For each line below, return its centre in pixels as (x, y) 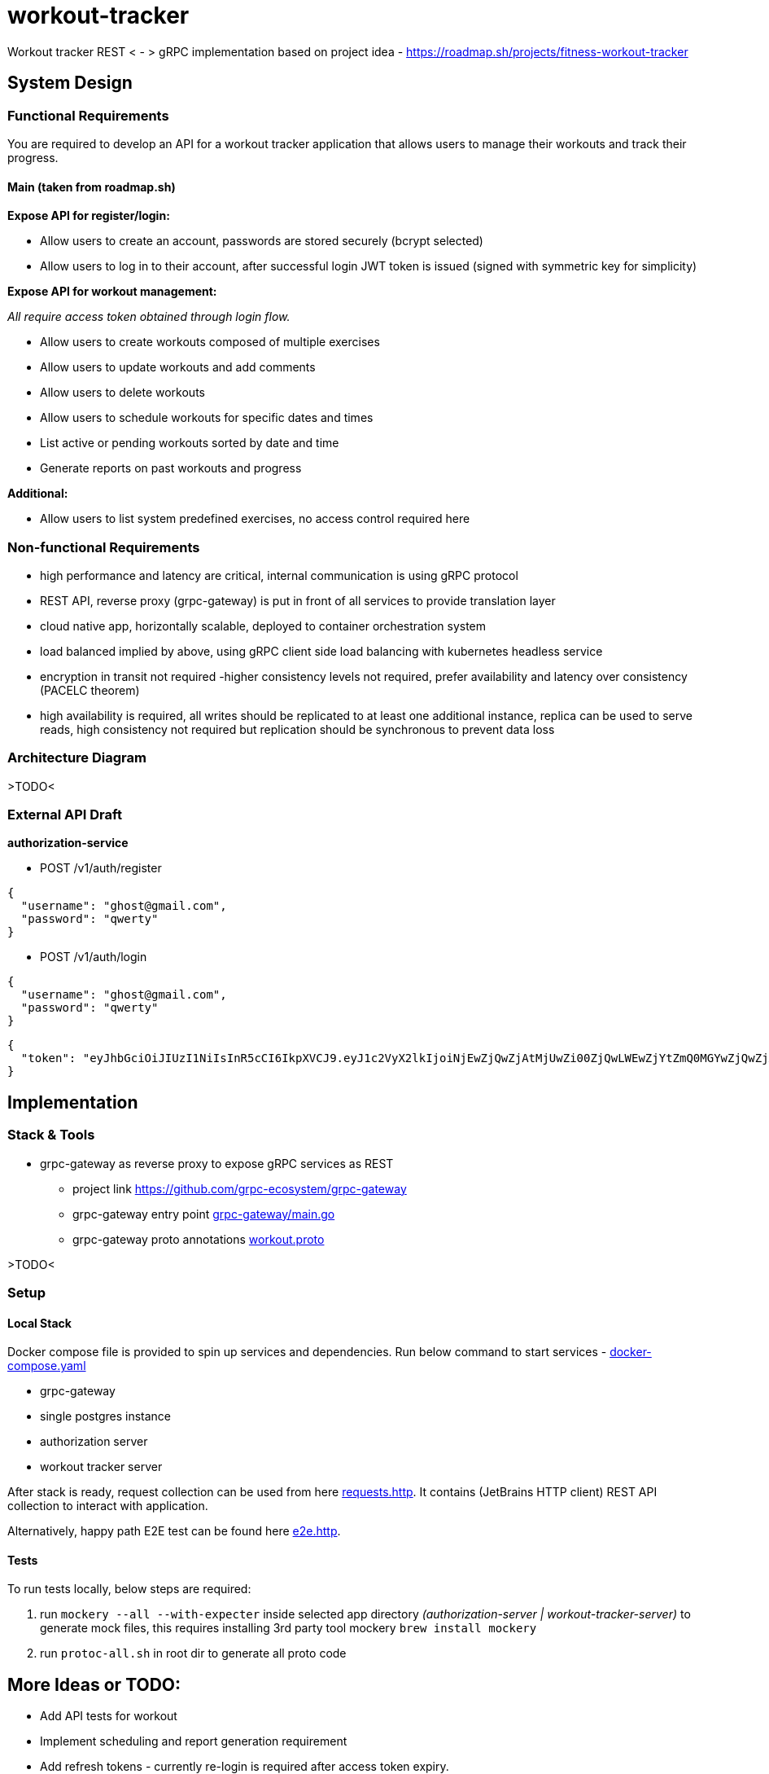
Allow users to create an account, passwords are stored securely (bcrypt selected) (262, 241)
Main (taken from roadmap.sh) (92, 187)
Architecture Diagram (77, 758)
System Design (70, 83)
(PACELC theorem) (90, 690)
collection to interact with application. (108, 1506)
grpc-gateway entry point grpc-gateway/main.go (204, 1214)
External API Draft (65, 815)
